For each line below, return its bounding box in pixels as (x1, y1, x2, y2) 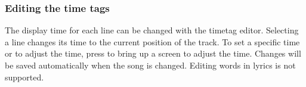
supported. (5, 70, 44, 83)
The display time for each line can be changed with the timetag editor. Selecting (5, 24, 299, 36)
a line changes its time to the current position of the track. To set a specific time (5, 35, 300, 48)
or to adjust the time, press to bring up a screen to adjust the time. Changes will (5, 47, 301, 60)
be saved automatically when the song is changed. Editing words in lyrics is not (5, 59, 296, 71)
